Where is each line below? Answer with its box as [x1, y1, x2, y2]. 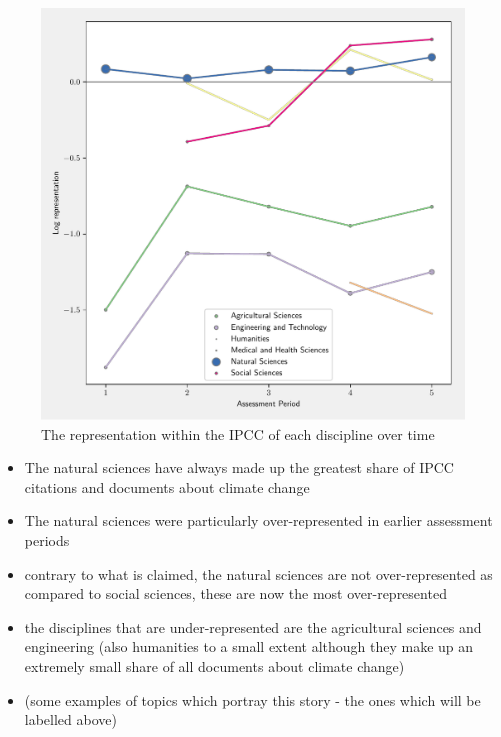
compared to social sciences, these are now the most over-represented [24, 583, 447, 604]
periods [24, 529, 70, 550]
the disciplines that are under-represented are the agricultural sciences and [24, 616, 482, 637]
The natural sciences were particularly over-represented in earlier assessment [24, 510, 493, 531]
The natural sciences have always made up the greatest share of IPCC [24, 457, 454, 478]
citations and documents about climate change [24, 476, 310, 497]
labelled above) [24, 709, 117, 730]
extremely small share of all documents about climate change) [24, 655, 405, 676]
